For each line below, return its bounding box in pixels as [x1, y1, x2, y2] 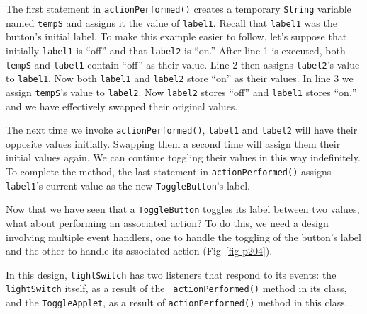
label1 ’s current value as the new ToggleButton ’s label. [6, 178, 250, 192]
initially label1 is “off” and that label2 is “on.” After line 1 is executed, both [6, 42, 346, 57]
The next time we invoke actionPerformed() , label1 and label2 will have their [6, 122, 358, 137]
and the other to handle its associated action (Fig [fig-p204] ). [6, 243, 273, 258]
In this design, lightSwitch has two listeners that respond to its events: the [6, 267, 337, 281]
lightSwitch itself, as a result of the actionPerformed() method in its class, [6, 281, 347, 296]
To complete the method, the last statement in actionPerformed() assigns [6, 163, 332, 178]
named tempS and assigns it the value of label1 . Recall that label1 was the [6, 15, 337, 30]
